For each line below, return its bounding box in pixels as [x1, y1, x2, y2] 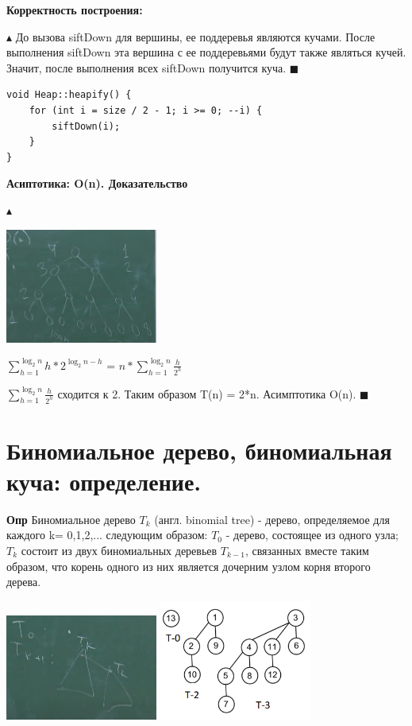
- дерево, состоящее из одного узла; [225, 526, 399, 543]
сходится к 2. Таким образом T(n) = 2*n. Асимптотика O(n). [57, 385, 356, 402]
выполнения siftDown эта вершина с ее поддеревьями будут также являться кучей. [6, 44, 406, 60]
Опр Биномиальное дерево [6, 511, 136, 527]
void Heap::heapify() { [6, 89, 132, 101]
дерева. [6, 573, 41, 590]
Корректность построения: [6, 2, 143, 17]
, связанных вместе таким [245, 542, 369, 559]
